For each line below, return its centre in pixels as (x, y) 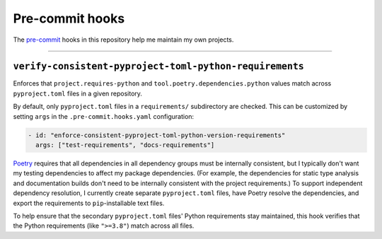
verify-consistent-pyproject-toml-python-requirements (158, 66)
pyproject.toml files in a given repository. (78, 93)
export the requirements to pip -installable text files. (89, 203)
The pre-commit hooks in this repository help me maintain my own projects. (123, 40)
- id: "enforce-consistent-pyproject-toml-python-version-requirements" (157, 135)
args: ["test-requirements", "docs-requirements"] (125, 145)
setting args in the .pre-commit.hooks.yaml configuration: (104, 116)
